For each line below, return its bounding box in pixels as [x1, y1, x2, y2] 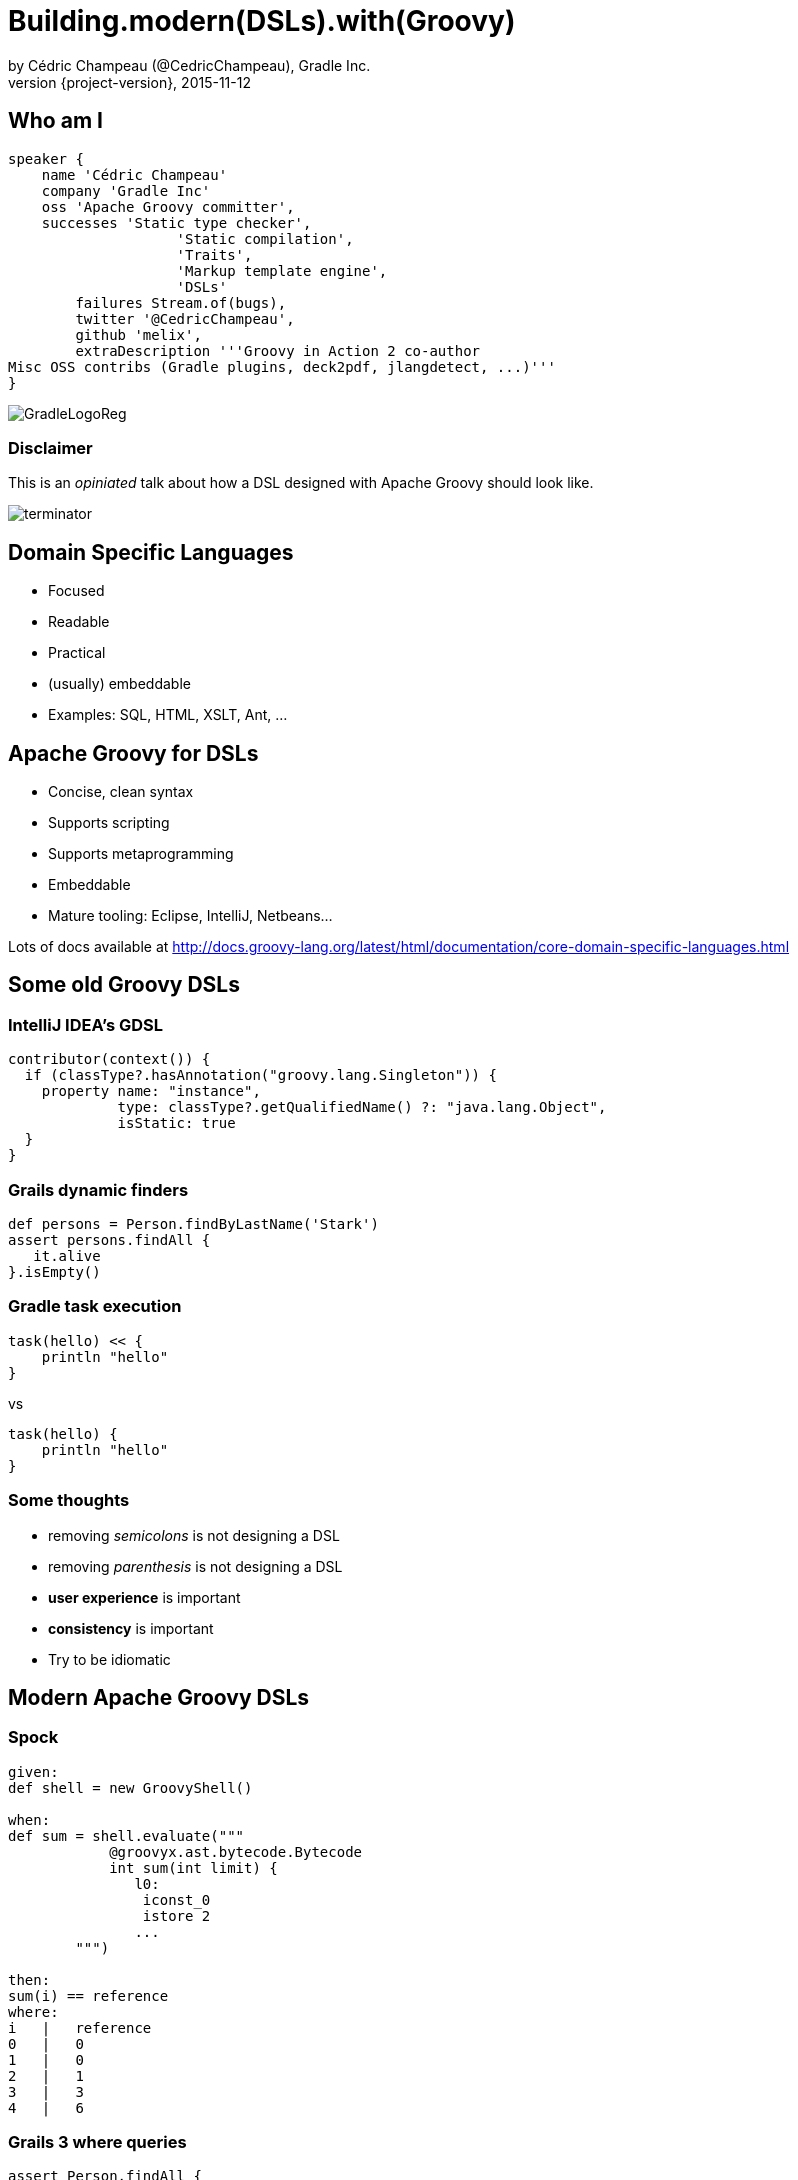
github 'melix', [75, 326, 202, 343]
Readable [48, 613, 110, 631]
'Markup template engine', [176, 262, 388, 279]
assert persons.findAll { [8, 1232, 211, 1248]
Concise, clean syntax [48, 783, 194, 801]
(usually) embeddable [48, 675, 191, 693]
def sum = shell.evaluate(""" [8, 1827, 245, 1844]
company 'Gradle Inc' [41, 182, 211, 199]
